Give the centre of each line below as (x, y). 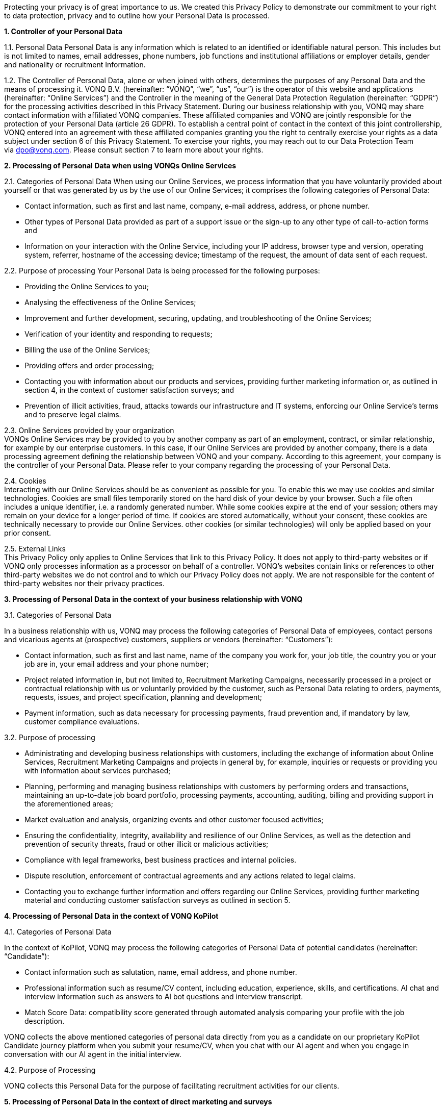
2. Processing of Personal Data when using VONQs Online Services (120, 166)
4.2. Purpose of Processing (50, 1070)
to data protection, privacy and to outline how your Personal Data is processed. (137, 16)
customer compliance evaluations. (82, 722)
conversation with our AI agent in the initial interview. (93, 1054)
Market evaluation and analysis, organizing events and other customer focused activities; (174, 819)
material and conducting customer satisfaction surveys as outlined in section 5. (158, 900)
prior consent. (28, 533)
